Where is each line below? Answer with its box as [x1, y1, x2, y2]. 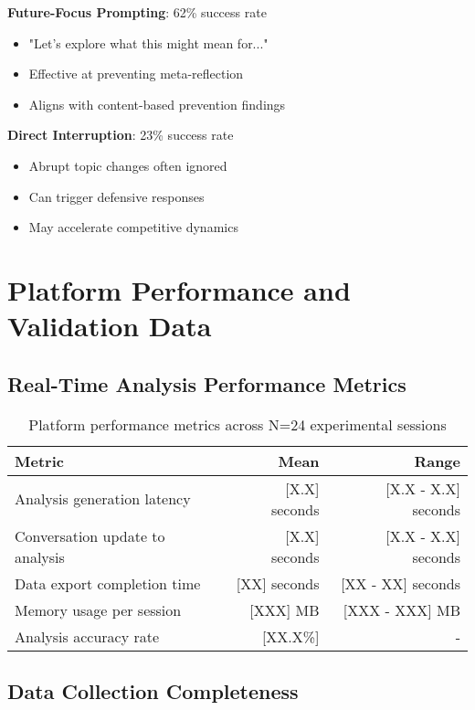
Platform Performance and [7, 270, 351, 308]
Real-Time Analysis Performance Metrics [7, 369, 406, 397]
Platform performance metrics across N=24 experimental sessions [28, 413, 447, 435]
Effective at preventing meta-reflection [28, 64, 244, 83]
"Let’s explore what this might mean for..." [28, 33, 269, 52]
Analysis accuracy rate [15, 625, 160, 647]
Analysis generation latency [15, 488, 191, 510]
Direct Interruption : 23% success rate [7, 125, 234, 144]
